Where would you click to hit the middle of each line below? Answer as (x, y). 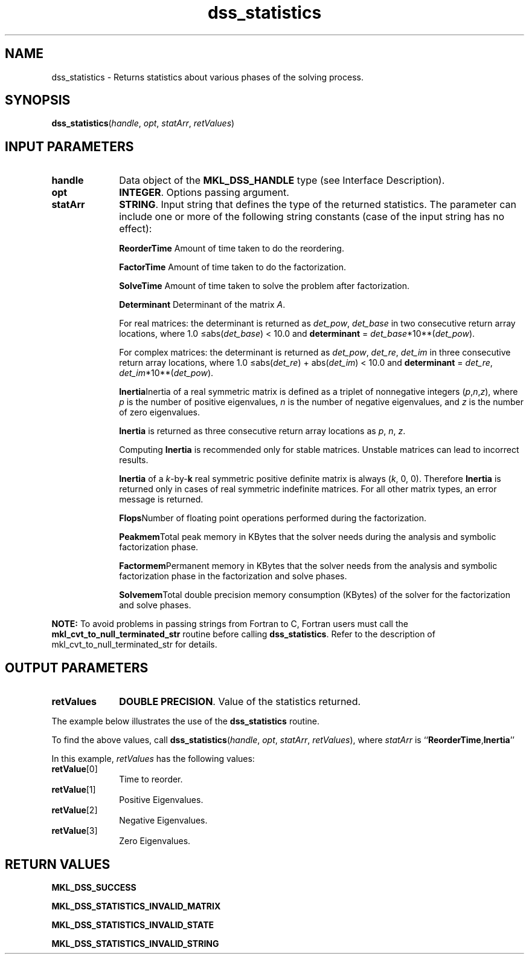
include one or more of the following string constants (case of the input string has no (312, 217)
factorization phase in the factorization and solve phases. (233, 576)
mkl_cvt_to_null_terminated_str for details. (134, 645)
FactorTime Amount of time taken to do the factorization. (233, 267)
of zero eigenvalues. (160, 412)
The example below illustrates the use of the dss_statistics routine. (186, 721)
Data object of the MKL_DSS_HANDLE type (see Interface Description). (282, 180)
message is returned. (161, 499)
